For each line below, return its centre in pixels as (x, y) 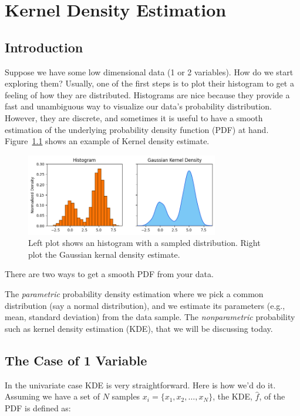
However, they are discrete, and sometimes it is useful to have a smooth (134, 117)
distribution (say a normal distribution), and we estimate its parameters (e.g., (145, 305)
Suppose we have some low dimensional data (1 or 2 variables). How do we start (149, 71)
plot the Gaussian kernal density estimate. (104, 254)
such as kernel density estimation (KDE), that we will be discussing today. (139, 328)
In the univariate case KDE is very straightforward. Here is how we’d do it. (140, 385)
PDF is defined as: (38, 407)
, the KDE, (232, 396)
